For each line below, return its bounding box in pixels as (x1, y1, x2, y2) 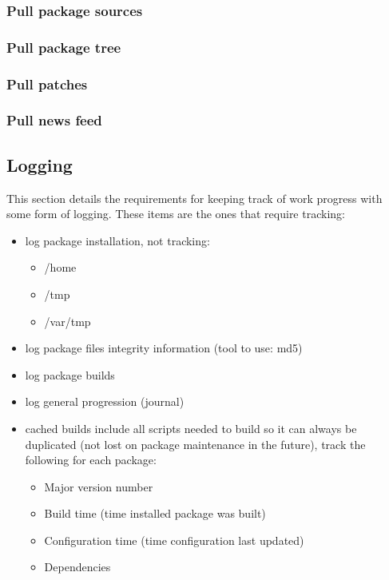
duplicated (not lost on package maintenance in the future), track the (25, 435, 366, 452)
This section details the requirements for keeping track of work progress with (6, 189, 383, 206)
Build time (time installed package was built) (44, 505, 266, 522)
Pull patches (6, 73, 88, 93)
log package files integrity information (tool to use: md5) (25, 340, 303, 356)
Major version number (44, 478, 153, 495)
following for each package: (25, 451, 157, 468)
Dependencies (44, 558, 111, 575)
